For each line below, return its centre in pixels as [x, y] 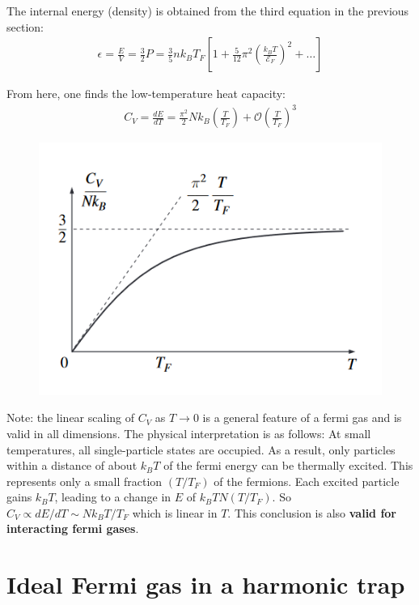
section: [25, 26]
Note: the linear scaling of [71, 418]
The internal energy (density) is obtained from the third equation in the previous [208, 11]
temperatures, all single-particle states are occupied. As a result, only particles [201, 449]
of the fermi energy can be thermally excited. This [288, 465]
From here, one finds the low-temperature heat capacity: [146, 94]
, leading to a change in [113, 497]
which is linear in [175, 512]
